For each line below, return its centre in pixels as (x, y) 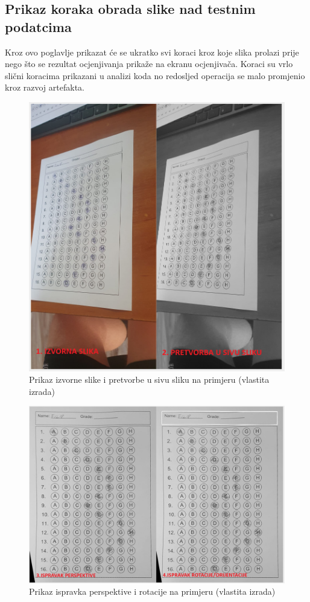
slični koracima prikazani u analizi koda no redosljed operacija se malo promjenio (155, 75)
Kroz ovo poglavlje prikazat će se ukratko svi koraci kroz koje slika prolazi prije (152, 52)
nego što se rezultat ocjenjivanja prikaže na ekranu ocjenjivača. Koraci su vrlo (149, 64)
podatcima (38, 26)
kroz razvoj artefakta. (45, 87)
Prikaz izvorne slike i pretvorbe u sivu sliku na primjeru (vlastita (149, 379)
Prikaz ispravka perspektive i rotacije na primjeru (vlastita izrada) (152, 591)
